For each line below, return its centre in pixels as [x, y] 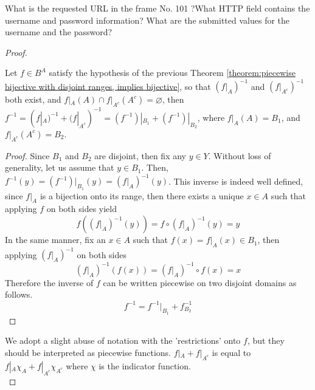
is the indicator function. [145, 365]
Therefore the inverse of [49, 282]
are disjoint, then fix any [140, 155]
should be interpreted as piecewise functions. [88, 352]
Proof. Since [27, 155]
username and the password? [59, 32]
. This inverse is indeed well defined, [236, 181]
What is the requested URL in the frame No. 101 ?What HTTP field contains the [157, 8]
